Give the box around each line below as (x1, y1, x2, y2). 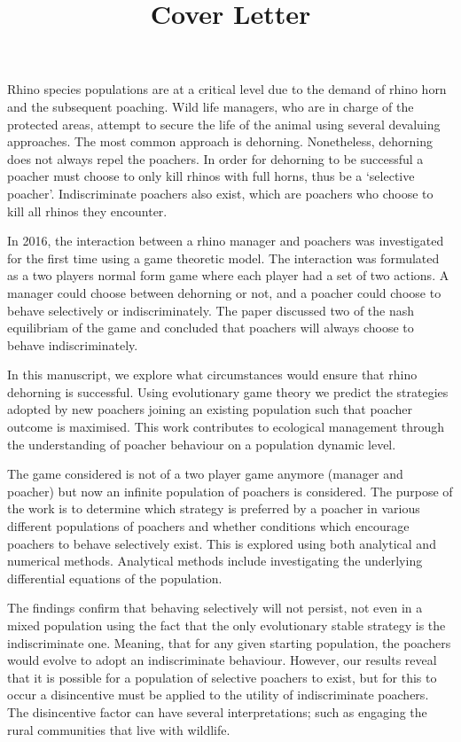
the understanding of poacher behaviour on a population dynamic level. (7, 434, 396, 453)
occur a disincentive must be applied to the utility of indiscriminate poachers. (7, 685, 429, 704)
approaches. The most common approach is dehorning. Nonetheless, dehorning (7, 132, 434, 151)
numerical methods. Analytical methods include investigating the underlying (7, 551, 423, 570)
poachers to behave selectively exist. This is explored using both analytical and (7, 534, 436, 552)
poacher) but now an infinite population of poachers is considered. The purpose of (7, 481, 453, 500)
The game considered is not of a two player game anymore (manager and (7, 465, 403, 483)
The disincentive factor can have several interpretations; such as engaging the (7, 702, 427, 721)
